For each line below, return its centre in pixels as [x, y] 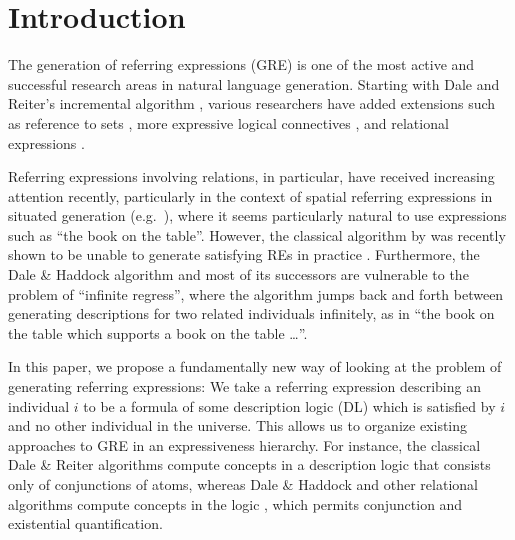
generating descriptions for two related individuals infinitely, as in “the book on [251, 313]
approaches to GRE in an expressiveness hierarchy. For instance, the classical [244, 444]
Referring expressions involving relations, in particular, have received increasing [251, 176]
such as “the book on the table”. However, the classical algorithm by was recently [257, 234]
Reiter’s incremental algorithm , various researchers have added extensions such [252, 103]
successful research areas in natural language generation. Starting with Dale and [254, 83]
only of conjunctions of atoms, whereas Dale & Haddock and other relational [243, 484]
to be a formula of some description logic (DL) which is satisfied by [289, 405]
